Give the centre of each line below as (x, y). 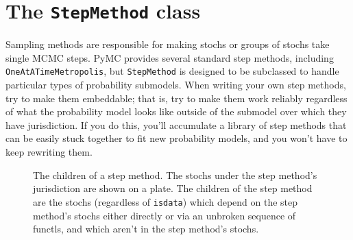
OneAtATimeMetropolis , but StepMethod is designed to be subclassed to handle (172, 71)
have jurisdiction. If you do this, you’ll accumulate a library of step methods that (176, 124)
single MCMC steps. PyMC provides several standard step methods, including (170, 57)
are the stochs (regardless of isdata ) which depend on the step (166, 201)
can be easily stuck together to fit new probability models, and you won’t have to (176, 138)
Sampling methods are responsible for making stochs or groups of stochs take (168, 44)
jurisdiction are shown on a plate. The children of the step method (173, 188)
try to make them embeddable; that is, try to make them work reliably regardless (176, 98)
